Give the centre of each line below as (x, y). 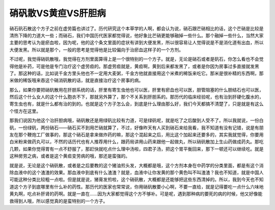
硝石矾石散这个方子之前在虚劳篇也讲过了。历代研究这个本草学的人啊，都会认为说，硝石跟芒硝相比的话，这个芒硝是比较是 (136, 28)
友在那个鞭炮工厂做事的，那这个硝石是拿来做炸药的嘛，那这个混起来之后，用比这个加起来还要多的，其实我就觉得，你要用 (136, 135)
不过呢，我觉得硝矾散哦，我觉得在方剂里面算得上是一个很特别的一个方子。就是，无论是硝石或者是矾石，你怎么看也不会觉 (136, 59)
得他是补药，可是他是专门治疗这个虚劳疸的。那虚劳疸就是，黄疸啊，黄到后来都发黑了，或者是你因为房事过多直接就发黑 (134, 66)
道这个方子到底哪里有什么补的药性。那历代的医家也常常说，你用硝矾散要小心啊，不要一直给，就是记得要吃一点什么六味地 (136, 187)
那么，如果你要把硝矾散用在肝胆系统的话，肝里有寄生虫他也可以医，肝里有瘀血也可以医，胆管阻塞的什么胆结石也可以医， (136, 89)
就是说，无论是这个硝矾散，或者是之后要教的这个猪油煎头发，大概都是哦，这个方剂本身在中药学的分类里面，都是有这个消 (136, 165)
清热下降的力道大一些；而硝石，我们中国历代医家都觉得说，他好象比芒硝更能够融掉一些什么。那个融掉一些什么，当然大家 (136, 35)
